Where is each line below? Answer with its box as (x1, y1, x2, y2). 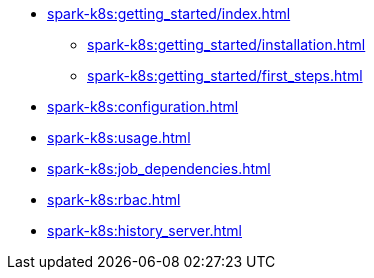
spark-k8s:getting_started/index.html (47, 5, 291, 22)
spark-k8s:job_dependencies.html (47, 160, 271, 177)
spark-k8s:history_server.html (47, 222, 242, 239)
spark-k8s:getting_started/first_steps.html (87, 67, 363, 84)
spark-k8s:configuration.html (47, 98, 239, 115)
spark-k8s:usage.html (47, 129, 191, 146)
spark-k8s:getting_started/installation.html (87, 36, 366, 53)
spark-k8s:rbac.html (47, 191, 181, 208)
